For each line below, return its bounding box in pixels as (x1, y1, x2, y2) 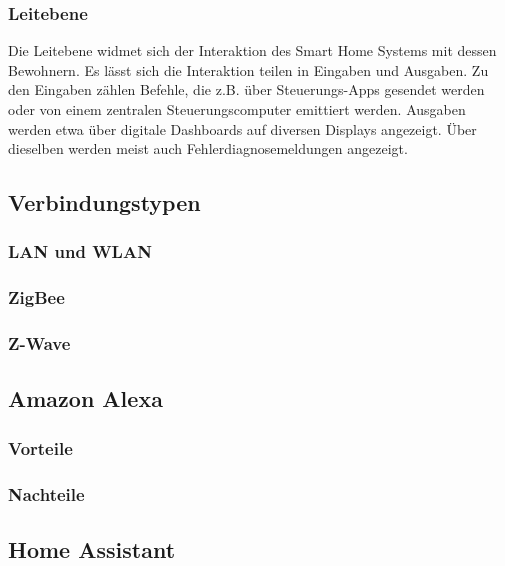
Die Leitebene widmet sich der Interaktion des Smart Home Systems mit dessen (8, 40, 497, 61)
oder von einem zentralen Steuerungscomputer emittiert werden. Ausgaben (8, 99, 466, 119)
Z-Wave (8, 331, 71, 356)
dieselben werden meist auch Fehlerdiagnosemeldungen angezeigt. (8, 138, 408, 159)
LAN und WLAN (8, 239, 152, 264)
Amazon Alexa (8, 383, 163, 414)
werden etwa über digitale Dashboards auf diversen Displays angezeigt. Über (8, 118, 477, 139)
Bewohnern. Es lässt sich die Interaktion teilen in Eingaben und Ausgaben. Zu (8, 59, 489, 80)
